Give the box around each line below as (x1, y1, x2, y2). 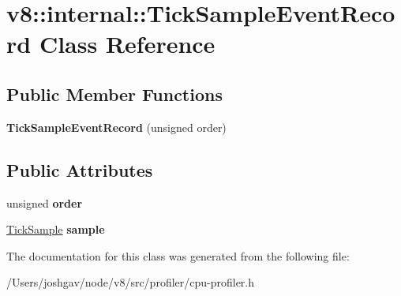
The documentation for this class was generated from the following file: (6, 247, 350, 264)
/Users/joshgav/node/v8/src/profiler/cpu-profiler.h (6, 274, 255, 290)
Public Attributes (6, 157, 153, 182)
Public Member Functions (6, 81, 223, 106)
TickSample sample (6, 221, 105, 238)
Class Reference (39, 28, 215, 60)
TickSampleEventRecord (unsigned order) (6, 118, 227, 135)
